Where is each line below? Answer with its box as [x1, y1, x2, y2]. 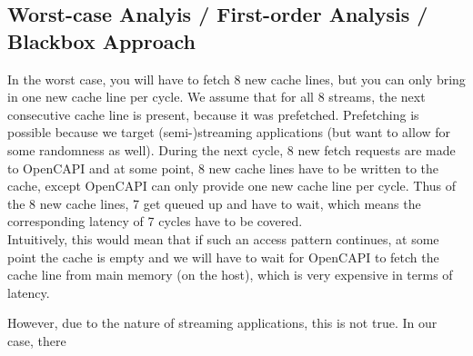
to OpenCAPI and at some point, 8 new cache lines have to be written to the [7, 158, 439, 177]
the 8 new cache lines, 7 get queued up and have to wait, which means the [7, 193, 421, 213]
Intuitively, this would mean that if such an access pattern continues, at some [7, 229, 439, 248]
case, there [7, 331, 66, 350]
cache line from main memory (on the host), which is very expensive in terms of [7, 265, 453, 284]
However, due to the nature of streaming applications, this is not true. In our [7, 313, 438, 332]
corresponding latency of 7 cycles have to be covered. [7, 212, 303, 231]
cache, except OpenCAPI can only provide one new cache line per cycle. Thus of [7, 176, 457, 195]
